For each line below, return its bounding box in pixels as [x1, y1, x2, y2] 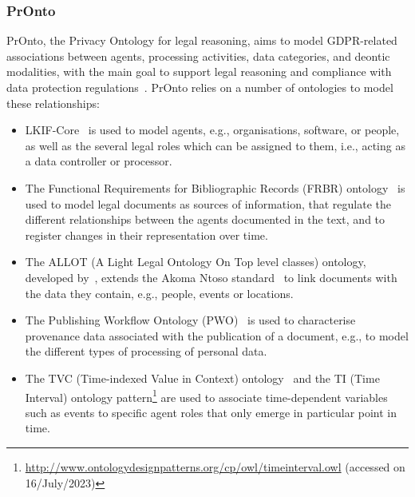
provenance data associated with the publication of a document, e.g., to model [25, 327, 409, 344]
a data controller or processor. [25, 153, 172, 169]
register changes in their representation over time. [25, 226, 268, 243]
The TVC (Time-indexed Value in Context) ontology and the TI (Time [25, 369, 380, 386]
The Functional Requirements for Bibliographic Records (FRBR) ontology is [25, 179, 405, 196]
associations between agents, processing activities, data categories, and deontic [6, 47, 390, 64]
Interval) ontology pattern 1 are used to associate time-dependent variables [25, 386, 388, 405]
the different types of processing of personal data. [25, 343, 267, 360]
